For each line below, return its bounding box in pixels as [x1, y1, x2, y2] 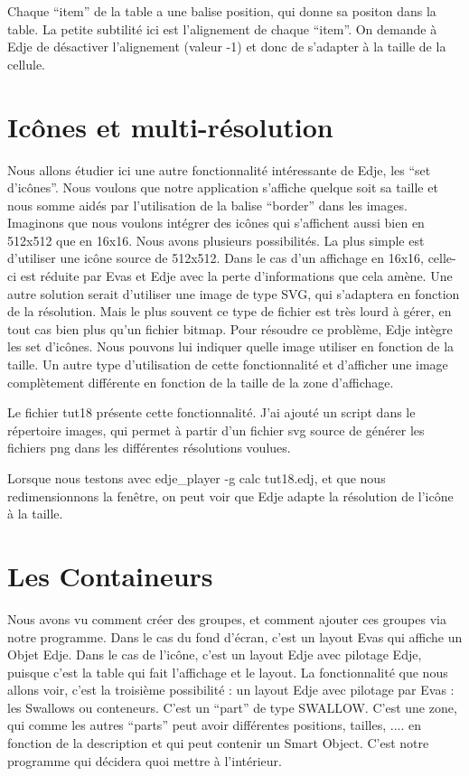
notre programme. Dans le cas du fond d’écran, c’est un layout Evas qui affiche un [7, 627, 463, 646]
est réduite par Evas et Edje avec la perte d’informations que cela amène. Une [20, 266, 453, 285]
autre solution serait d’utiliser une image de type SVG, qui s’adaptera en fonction [7, 284, 460, 303]
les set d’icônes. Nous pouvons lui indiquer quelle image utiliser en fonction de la [7, 337, 455, 356]
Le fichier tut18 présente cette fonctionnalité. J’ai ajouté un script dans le [7, 403, 416, 422]
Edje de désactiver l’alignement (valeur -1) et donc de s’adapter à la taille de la [7, 37, 446, 56]
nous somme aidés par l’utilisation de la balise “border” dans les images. [7, 195, 408, 214]
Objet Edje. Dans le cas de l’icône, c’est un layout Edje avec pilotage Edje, [7, 645, 422, 664]
